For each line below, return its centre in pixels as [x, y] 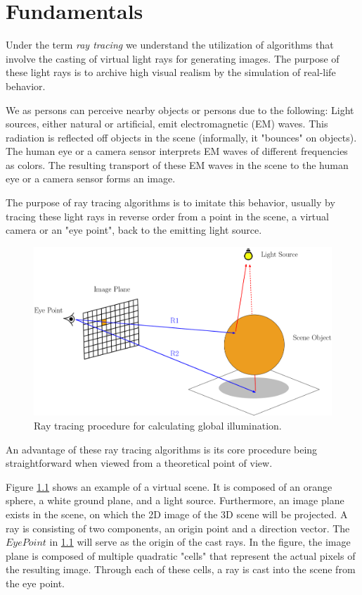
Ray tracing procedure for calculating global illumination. [158, 425]
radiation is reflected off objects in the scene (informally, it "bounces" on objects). [181, 137]
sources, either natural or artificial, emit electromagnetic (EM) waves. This [167, 124]
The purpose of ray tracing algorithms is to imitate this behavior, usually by [170, 202]
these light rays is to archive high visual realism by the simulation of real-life [171, 72]
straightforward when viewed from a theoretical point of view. [139, 463]
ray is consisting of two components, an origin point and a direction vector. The [178, 528]
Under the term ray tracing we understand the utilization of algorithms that [170, 45]
